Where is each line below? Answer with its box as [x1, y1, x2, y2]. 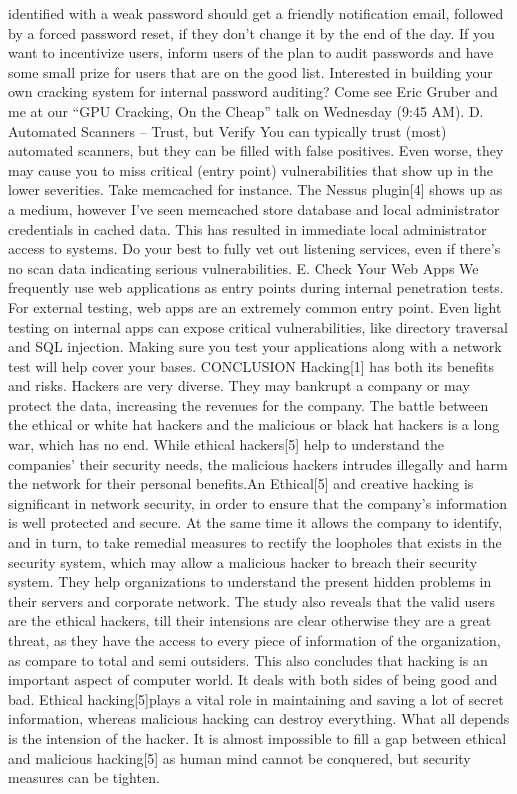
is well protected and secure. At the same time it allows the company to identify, [8, 512, 503, 533]
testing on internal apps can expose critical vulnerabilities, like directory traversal [8, 316, 509, 337]
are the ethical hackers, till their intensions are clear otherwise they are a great [8, 610, 492, 631]
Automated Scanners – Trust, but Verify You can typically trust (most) [8, 120, 447, 141]
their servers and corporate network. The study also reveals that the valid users [8, 590, 495, 611]
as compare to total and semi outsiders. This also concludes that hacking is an [8, 649, 488, 670]
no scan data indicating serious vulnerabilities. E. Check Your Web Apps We [8, 257, 479, 278]
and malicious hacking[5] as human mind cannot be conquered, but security [8, 747, 471, 768]
